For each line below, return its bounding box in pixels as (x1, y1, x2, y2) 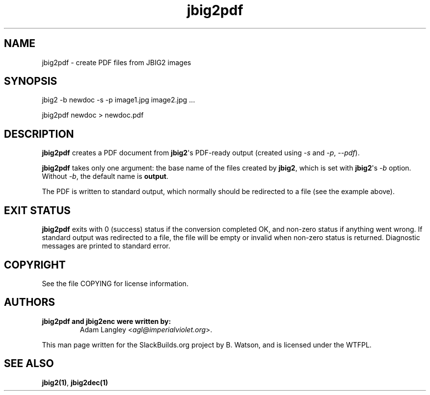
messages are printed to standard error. (42, 242, 170, 250)
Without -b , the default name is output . (42, 172, 168, 181)
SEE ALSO (4, 357, 54, 370)
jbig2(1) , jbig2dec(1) (42, 378, 108, 387)
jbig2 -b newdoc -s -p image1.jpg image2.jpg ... (42, 96, 195, 104)
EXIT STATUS (4, 204, 71, 217)
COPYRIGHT (4, 258, 66, 271)
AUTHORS (4, 296, 55, 309)
